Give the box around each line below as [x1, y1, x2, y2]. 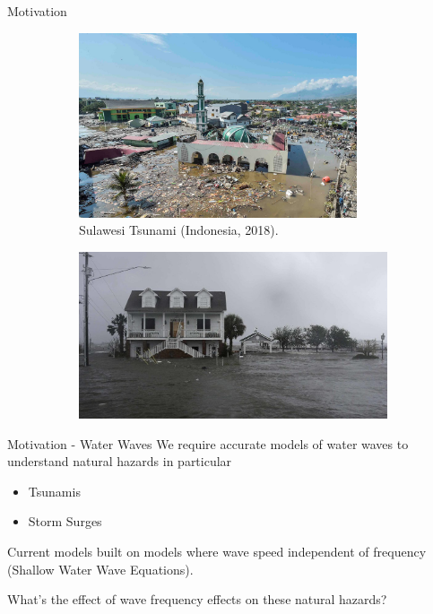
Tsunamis [28, 481, 81, 500]
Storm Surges [28, 512, 102, 531]
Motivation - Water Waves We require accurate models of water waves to [7, 434, 409, 453]
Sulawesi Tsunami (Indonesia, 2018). [79, 221, 279, 239]
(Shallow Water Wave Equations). [7, 559, 194, 578]
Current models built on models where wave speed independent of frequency [7, 542, 427, 561]
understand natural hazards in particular [7, 452, 232, 471]
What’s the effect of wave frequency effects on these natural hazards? [7, 590, 387, 609]
